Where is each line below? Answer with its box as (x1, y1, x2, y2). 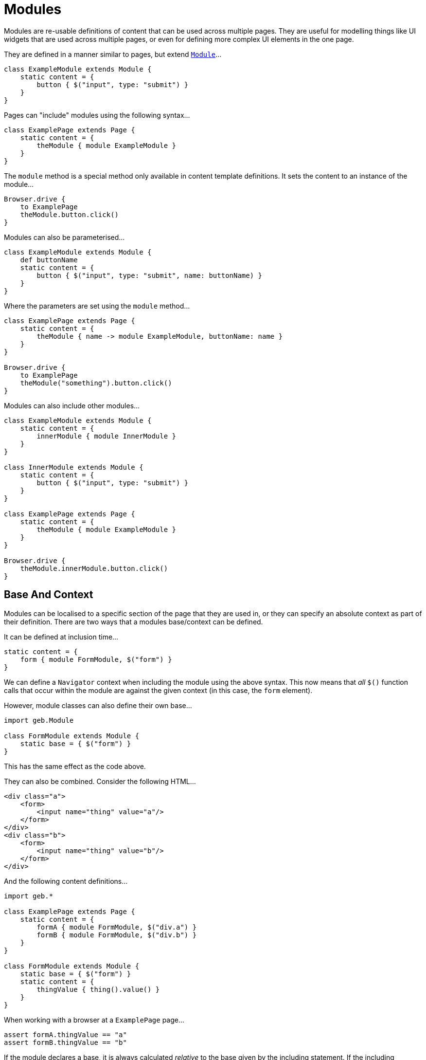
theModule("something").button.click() (20, 379, 172, 387)
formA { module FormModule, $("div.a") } (36, 923, 197, 931)
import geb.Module (4, 716, 74, 724)
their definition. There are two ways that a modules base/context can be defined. (4, 617, 263, 626)
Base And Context (4, 588, 93, 601)
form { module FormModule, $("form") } (20, 655, 172, 663)
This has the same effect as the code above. (4, 762, 146, 770)
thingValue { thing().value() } (36, 985, 160, 993)
